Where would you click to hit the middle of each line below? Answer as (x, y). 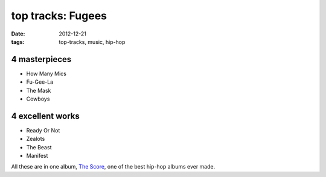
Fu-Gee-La (40, 82)
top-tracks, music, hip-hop (92, 42)
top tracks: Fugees (59, 16)
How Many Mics (46, 73)
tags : (18, 42)
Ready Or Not (43, 130)
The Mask (39, 90)
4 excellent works (45, 116)
